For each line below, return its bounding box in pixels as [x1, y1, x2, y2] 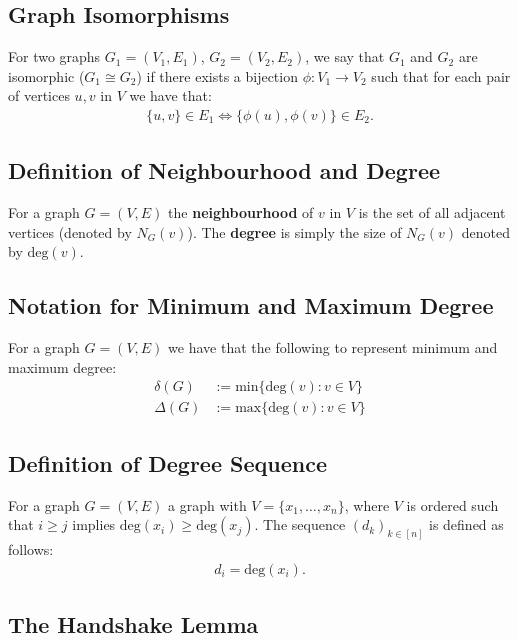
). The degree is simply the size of [187, 221, 402, 242]
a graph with [168, 494, 247, 515]
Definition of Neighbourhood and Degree [8, 155, 441, 186]
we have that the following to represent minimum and [168, 337, 498, 358]
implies [72, 514, 116, 535]
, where [344, 494, 390, 515]
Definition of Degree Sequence [8, 447, 327, 478]
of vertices [8, 85, 70, 106]
